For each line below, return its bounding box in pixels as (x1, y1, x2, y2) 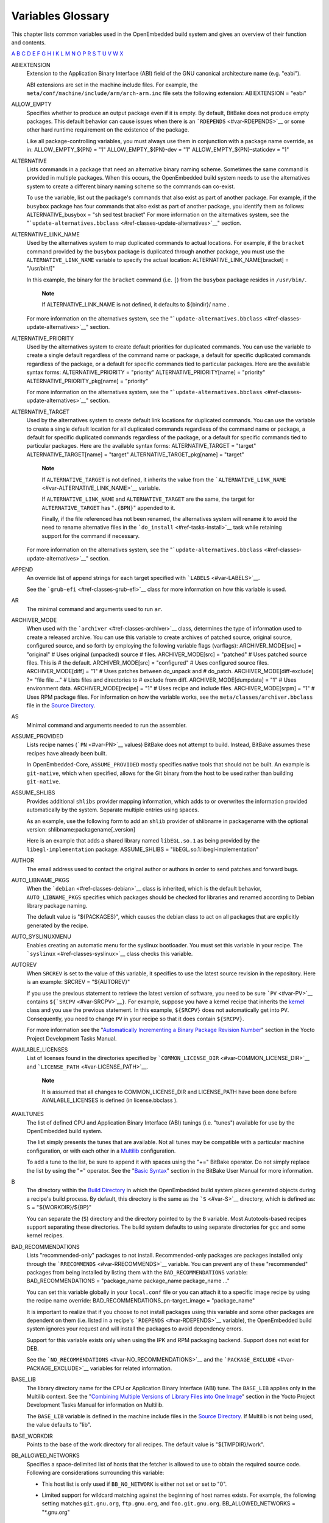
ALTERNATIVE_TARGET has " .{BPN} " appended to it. (41, 504, 176, 511)
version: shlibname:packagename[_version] (26, 825, 136, 833)
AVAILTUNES (11, 1111, 44, 1118)
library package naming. (26, 902, 88, 910)
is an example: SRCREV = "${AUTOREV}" (26, 978, 130, 986)
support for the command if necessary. (41, 532, 140, 539)
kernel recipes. (26, 1232, 64, 1239)
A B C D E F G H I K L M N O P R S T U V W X (11, 50, 124, 57)
